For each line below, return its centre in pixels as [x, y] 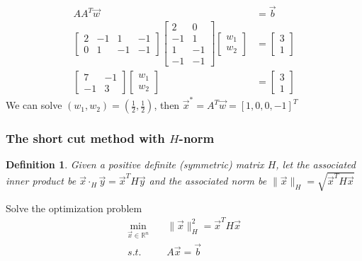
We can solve [34, 105]
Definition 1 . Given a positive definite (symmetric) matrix [135, 164]
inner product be [41, 181]
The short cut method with [85, 138]
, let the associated [316, 164]
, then [167, 105]
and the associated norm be [208, 181]
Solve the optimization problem [74, 208]
